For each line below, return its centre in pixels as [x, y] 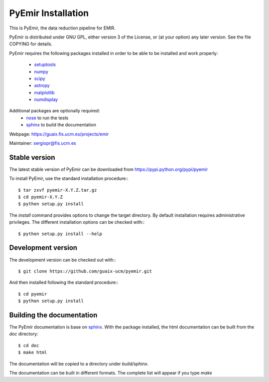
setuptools [45, 64]
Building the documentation [53, 315]
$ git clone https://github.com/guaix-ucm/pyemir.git [85, 271]
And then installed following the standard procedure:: [64, 283]
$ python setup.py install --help [60, 234]
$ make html [33, 353]
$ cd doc [29, 345]
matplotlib [44, 92]
